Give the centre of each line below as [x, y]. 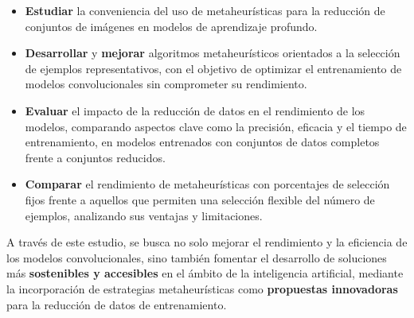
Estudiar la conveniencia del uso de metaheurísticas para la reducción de [205, 10]
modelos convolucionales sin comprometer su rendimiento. [166, 84]
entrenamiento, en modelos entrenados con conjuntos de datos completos [202, 142]
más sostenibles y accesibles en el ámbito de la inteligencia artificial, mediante [205, 273]
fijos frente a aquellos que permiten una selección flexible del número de [200, 199]
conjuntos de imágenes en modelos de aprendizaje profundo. [171, 26]
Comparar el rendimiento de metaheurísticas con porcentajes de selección [207, 184]
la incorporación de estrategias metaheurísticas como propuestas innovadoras [202, 288]
